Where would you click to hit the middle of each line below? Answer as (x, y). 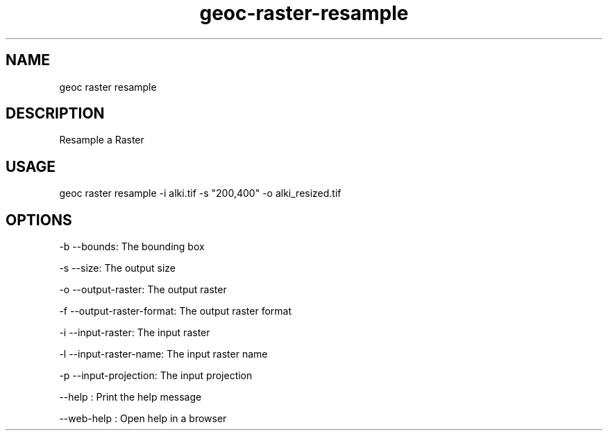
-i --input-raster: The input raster (135, 333)
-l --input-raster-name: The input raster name (163, 354)
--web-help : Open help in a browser (143, 419)
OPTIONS (39, 220)
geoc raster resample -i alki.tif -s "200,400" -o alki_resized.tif (200, 193)
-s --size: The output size (117, 268)
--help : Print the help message (130, 397)
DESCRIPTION (55, 114)
